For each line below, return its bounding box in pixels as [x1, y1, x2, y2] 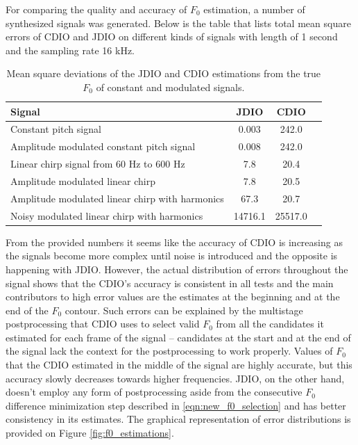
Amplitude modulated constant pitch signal [10, 139, 196, 154]
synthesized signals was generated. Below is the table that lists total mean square [6, 15, 351, 30]
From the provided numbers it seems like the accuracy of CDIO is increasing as [6, 234, 343, 249]
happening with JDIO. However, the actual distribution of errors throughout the [6, 261, 348, 276]
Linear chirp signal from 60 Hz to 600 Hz [10, 156, 185, 171]
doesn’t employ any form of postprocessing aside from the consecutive [6, 385, 302, 399]
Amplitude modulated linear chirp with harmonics [10, 191, 224, 205]
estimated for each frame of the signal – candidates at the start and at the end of [6, 330, 351, 344]
